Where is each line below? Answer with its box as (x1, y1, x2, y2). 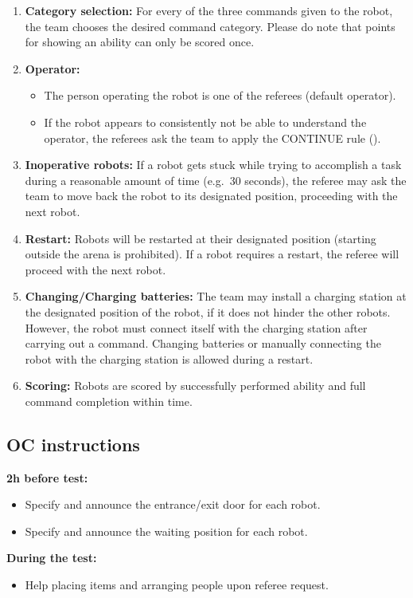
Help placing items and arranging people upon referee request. (25, 576, 329, 593)
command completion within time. (25, 392, 193, 409)
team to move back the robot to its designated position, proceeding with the (25, 187, 398, 204)
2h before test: (6, 469, 88, 486)
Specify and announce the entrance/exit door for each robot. (25, 496, 321, 513)
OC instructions (6, 431, 140, 456)
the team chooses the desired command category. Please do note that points (25, 18, 395, 34)
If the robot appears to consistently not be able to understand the (44, 113, 367, 130)
